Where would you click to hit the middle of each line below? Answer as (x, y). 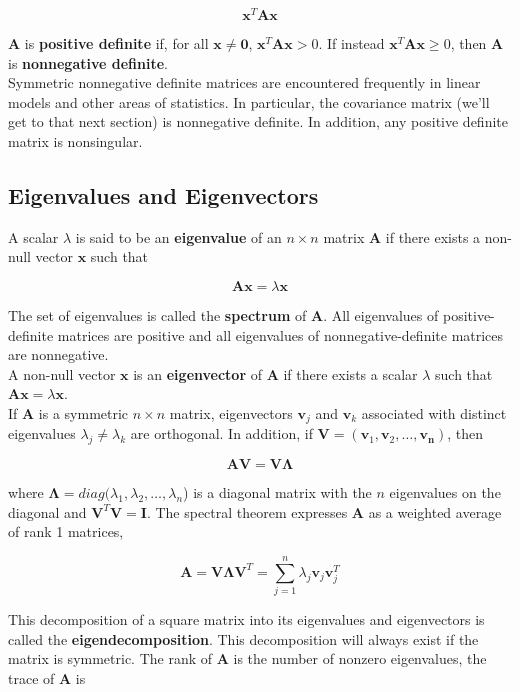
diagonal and (47, 511)
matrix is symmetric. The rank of (110, 658)
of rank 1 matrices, (66, 531)
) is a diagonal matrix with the (277, 492)
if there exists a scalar (350, 373)
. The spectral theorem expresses (247, 511)
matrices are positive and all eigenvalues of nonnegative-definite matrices (280, 334)
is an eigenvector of (197, 373)
